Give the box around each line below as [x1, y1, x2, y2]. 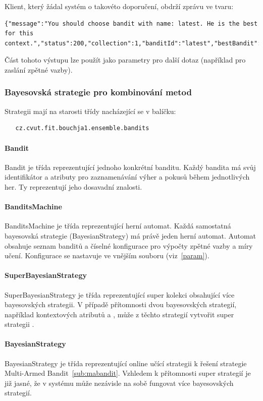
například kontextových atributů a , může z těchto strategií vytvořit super [5, 309, 234, 319]
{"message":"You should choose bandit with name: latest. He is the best [5, 20, 258, 27]
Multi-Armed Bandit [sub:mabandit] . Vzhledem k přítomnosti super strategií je [5, 368, 251, 378]
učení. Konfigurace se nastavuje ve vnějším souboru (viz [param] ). [5, 250, 209, 261]
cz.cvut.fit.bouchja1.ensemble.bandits [15, 125, 149, 132]
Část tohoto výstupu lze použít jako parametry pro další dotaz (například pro [5, 54, 246, 65]
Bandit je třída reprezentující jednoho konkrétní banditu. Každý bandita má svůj [5, 161, 256, 172]
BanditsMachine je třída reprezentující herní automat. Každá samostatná [5, 220, 231, 231]
